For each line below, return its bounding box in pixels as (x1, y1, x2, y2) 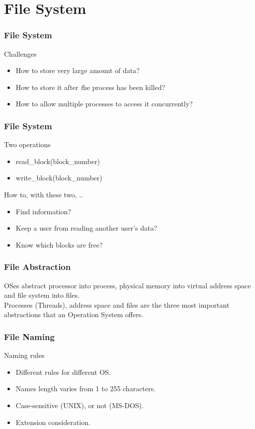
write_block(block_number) (15, 172, 102, 183)
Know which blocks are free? (15, 239, 103, 250)
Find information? (15, 206, 71, 216)
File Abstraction (4, 260, 71, 273)
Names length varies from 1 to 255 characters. (15, 383, 156, 394)
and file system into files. (4, 290, 80, 300)
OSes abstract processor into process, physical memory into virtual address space (4, 280, 251, 290)
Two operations (4, 139, 51, 150)
